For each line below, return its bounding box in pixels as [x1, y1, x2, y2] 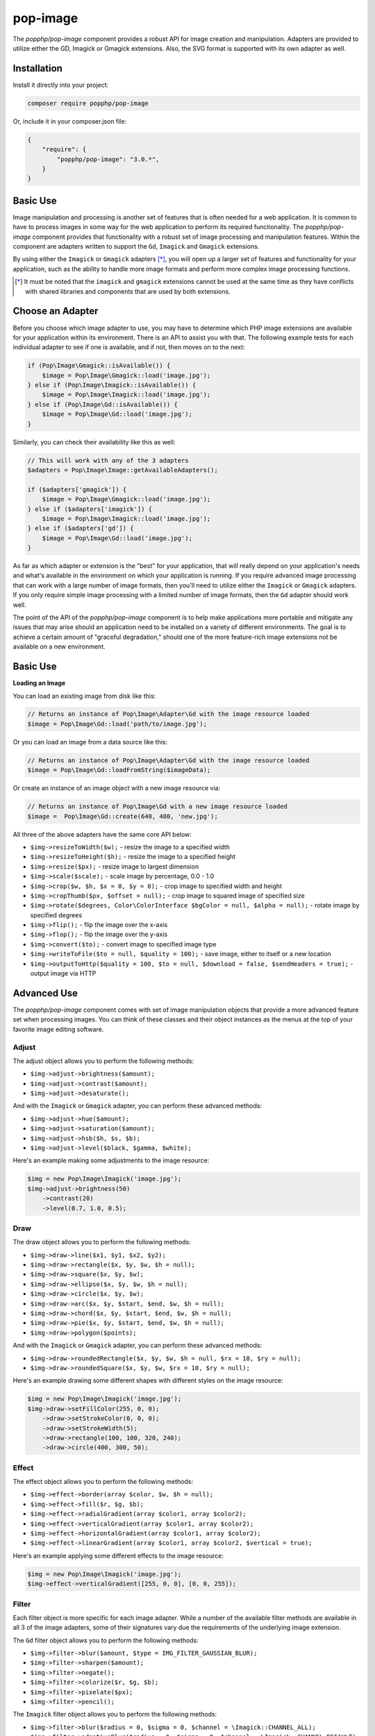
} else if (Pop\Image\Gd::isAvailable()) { [27, 400, 178, 408]
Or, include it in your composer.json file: [12, 117, 127, 125]
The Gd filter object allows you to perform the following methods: [12, 1636, 199, 1644]
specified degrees [30, 910, 83, 919]
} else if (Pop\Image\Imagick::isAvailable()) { [27, 381, 197, 389]
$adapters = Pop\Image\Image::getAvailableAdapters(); [27, 466, 218, 474]
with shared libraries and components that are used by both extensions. [25, 287, 231, 295]
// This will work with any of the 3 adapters [27, 456, 189, 465]
